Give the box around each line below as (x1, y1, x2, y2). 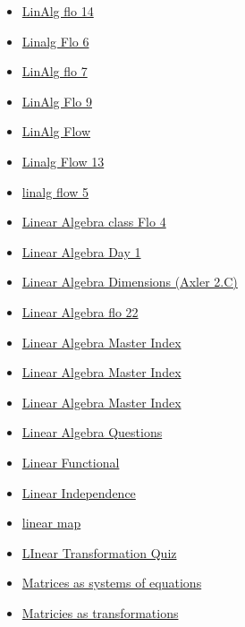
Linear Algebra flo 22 (21, 302, 139, 321)
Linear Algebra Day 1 (21, 242, 141, 261)
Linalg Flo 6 (21, 31, 89, 50)
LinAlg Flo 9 (21, 91, 92, 110)
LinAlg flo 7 (21, 62, 88, 81)
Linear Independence (21, 483, 136, 502)
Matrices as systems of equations (21, 573, 202, 592)
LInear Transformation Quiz (21, 543, 177, 562)
